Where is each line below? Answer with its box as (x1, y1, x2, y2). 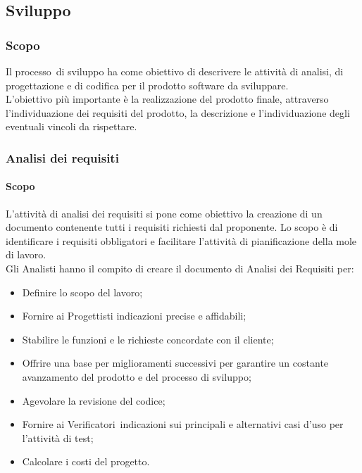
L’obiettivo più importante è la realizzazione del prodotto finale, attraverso (6, 92, 329, 106)
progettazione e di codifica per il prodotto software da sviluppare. (6, 77, 289, 92)
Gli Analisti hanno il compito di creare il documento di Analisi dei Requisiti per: (6, 260, 354, 275)
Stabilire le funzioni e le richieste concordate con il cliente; (22, 332, 274, 346)
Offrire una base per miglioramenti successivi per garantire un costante (22, 355, 329, 370)
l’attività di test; (22, 430, 94, 445)
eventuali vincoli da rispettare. (6, 119, 137, 134)
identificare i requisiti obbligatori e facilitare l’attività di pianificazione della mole (6, 233, 357, 248)
